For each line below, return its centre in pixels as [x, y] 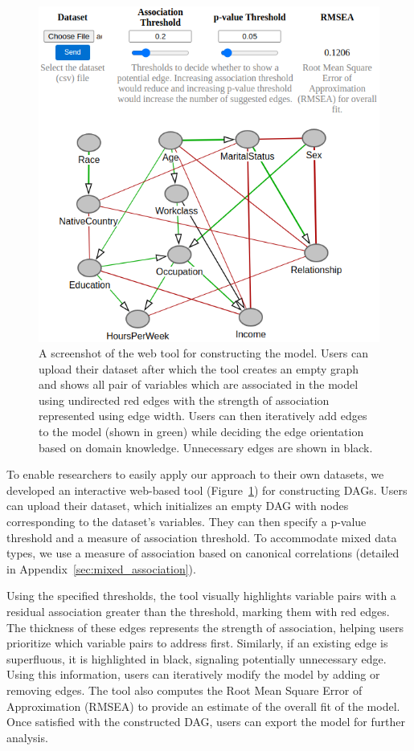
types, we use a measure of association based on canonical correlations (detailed [203, 553]
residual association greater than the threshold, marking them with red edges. [198, 611]
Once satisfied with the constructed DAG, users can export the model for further [206, 722]
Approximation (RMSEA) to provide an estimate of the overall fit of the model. [203, 706]
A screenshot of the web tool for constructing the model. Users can [204, 353]
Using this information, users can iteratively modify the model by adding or [193, 674]
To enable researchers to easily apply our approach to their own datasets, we [195, 474]
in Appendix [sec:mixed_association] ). [101, 568]
